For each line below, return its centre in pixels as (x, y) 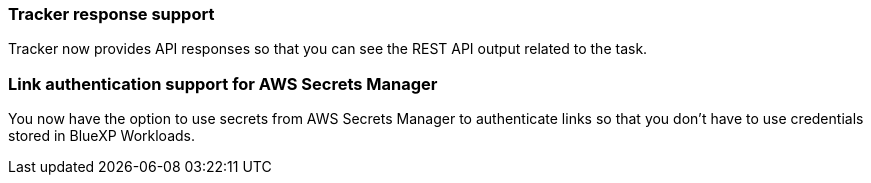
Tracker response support (111, 14)
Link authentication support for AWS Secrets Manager (223, 83)
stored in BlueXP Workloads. (101, 136)
